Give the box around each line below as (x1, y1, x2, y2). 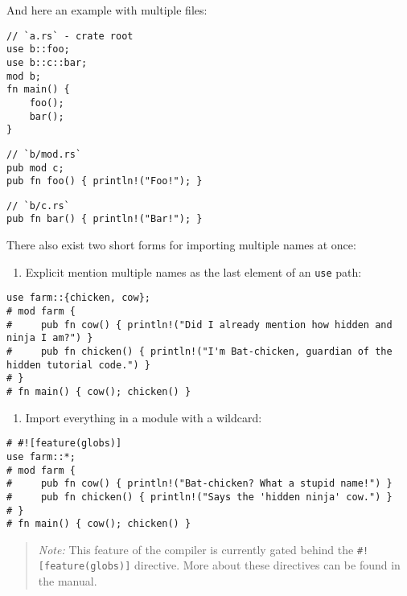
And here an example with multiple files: (6, 2, 208, 18)
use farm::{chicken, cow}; (6, 292, 150, 304)
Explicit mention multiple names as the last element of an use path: (25, 263, 362, 280)
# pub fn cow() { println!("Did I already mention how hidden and (6, 319, 393, 331)
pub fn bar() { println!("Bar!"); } (6, 213, 203, 225)
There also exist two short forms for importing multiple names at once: (6, 236, 356, 253)
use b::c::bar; (6, 56, 88, 68)
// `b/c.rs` (6, 199, 70, 212)
